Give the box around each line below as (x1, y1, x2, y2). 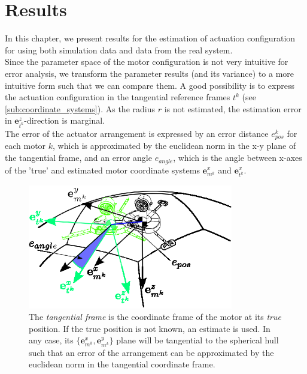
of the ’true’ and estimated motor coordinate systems (5, 163, 200, 176)
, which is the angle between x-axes (173, 151, 302, 164)
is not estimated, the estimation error (164, 102, 302, 115)
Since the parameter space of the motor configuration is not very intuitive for (5, 55, 288, 68)
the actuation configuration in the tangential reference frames (5, 91, 230, 103)
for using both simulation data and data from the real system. (5, 43, 233, 56)
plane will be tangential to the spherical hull (116, 334, 279, 346)
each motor (5, 139, 46, 152)
